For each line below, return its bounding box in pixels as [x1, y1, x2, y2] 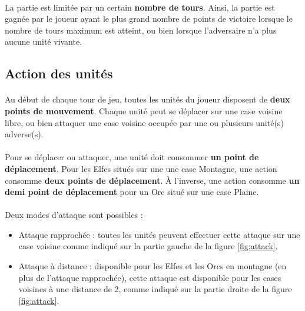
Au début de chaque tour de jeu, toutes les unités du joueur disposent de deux [5, 93, 290, 105]
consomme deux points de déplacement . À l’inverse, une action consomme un [5, 174, 300, 186]
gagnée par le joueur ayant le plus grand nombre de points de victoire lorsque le [5, 12, 293, 25]
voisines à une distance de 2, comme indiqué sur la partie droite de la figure [18, 283, 292, 295]
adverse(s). [5, 128, 44, 140]
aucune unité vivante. [5, 35, 82, 48]
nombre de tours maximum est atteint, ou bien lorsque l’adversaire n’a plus [5, 24, 277, 36]
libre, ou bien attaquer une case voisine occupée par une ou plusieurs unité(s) [5, 116, 284, 128]
